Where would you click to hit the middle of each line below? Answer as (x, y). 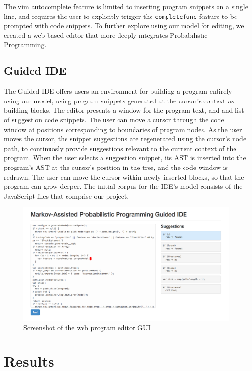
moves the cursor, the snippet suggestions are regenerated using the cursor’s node (125, 139)
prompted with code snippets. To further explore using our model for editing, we (124, 25)
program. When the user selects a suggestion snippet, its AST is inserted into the (125, 158)
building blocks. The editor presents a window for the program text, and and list (124, 110)
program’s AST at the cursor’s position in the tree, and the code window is (116, 167)
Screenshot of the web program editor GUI (87, 328)
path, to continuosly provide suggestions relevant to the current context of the (120, 148)
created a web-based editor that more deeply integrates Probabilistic (106, 35)
